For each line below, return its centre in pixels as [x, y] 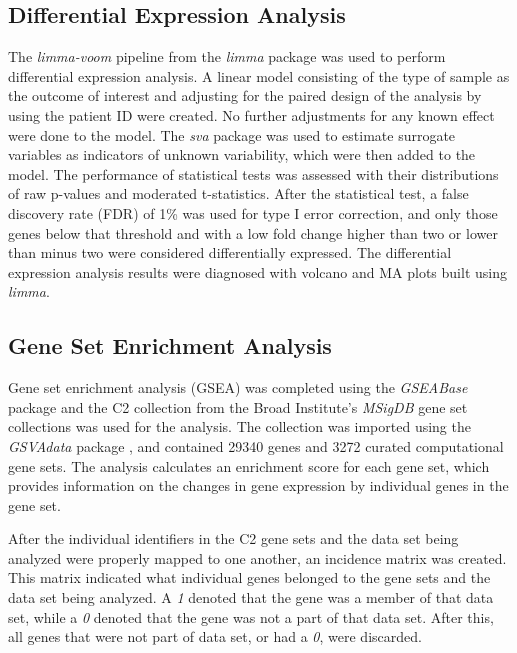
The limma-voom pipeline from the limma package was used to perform [227, 56]
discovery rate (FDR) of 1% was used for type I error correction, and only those [253, 212]
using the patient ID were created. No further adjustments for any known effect [251, 114]
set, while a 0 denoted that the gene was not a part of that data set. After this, [251, 616]
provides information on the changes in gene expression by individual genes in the [258, 485]
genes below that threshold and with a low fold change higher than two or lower [253, 232]
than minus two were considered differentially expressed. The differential [230, 252]
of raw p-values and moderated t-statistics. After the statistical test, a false [238, 193]
